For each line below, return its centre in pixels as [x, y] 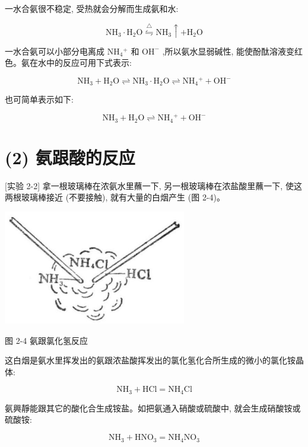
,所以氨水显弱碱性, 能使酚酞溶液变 [228, 51]
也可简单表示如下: [39, 99]
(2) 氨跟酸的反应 [70, 157]
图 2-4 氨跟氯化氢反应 [46, 340]
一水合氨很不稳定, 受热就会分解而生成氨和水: [92, 8]
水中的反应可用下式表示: [85, 63]
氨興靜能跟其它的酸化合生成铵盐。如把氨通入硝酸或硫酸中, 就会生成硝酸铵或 [153, 408]
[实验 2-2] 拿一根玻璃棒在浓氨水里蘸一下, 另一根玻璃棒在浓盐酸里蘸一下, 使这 [153, 185]
